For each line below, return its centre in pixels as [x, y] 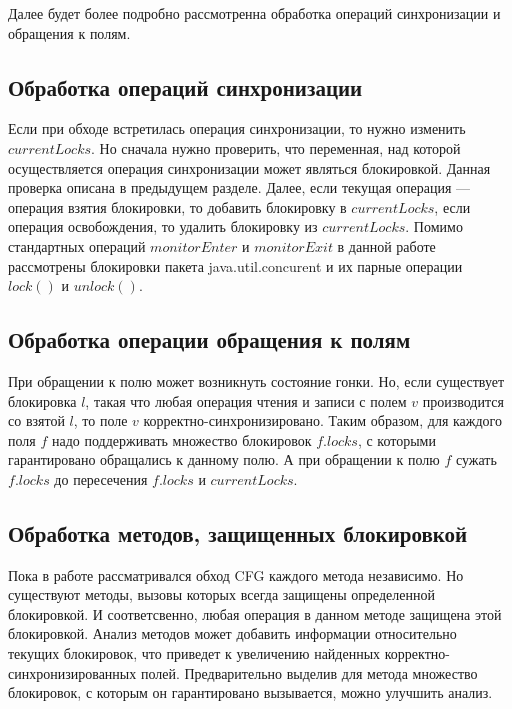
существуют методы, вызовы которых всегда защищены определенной [221, 594]
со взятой [36, 420]
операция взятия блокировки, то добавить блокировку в [177, 206]
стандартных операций [77, 245]
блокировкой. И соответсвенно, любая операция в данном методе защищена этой [255, 613]
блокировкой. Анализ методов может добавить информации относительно [232, 633]
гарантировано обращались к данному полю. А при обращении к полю [224, 459]
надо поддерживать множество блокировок [181, 439]
